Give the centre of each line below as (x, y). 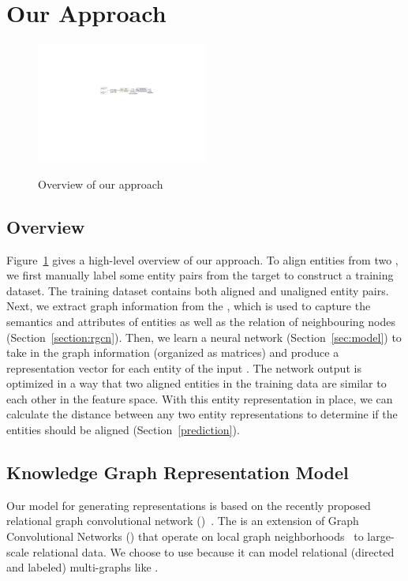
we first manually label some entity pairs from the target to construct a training (200, 275)
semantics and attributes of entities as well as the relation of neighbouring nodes (201, 321)
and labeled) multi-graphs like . (82, 567)
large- (381, 536)
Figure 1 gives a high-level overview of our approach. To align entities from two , (202, 259)
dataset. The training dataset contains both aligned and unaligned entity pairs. (198, 290)
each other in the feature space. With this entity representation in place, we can (200, 398)
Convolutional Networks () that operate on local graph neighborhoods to (185, 536)
